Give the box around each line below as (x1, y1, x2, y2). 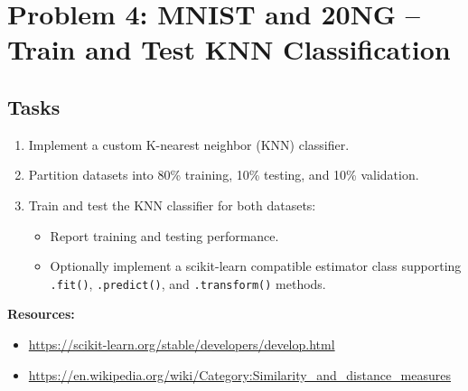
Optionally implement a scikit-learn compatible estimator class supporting (50, 256, 462, 275)
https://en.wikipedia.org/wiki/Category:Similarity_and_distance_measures (28, 365, 451, 384)
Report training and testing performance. (50, 226, 279, 245)
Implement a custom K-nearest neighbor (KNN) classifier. (28, 135, 350, 154)
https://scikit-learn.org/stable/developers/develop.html (28, 334, 335, 353)
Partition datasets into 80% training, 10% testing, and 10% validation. (28, 165, 419, 184)
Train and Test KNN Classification (7, 31, 451, 68)
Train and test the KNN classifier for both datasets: (28, 195, 316, 214)
